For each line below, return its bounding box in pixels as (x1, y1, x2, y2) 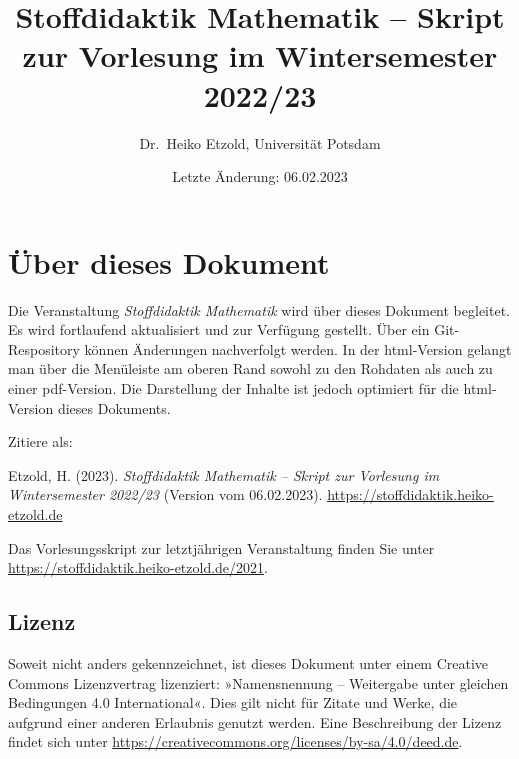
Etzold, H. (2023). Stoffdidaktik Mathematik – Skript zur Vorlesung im (8, 464, 440, 485)
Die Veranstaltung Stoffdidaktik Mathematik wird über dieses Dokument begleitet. (8, 299, 510, 320)
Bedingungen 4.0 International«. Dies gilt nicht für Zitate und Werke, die (8, 692, 458, 713)
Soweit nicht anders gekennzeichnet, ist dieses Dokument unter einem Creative (8, 652, 489, 673)
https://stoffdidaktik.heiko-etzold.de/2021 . (8, 557, 268, 578)
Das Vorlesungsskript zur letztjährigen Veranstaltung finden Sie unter (8, 537, 435, 558)
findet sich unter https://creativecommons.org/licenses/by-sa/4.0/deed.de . (8, 731, 463, 752)
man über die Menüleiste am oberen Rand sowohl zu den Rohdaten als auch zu (8, 358, 493, 379)
